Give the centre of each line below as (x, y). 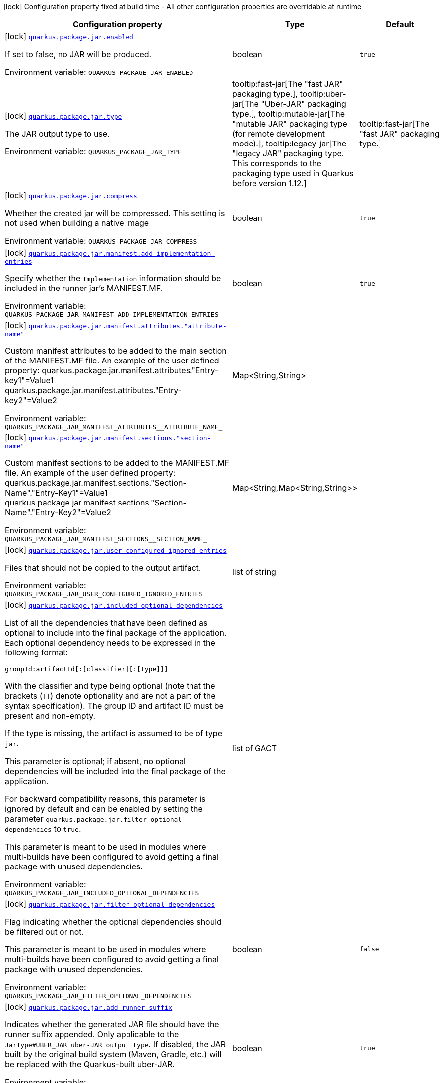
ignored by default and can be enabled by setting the (104, 809)
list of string (254, 571)
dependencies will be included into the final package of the (115, 771)
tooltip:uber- (323, 94)
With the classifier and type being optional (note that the (110, 686)
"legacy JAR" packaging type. (288, 153)
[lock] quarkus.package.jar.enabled (69, 36)
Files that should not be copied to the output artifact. (103, 568)
